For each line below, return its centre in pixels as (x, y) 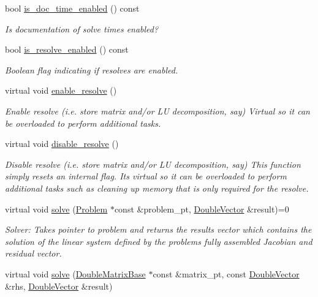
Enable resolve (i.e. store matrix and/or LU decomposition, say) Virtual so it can (157, 111)
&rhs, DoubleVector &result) (59, 286)
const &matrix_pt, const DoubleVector (226, 273)
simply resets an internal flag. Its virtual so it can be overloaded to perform (146, 176)
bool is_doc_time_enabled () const (72, 8)
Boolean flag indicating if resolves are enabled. (92, 70)
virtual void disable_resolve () (62, 144)
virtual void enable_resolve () (61, 90)
